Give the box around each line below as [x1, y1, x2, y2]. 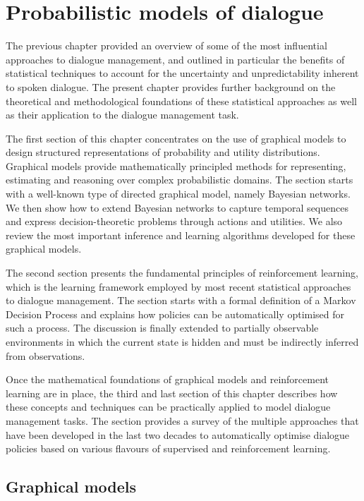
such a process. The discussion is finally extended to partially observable [6, 320, 319, 335]
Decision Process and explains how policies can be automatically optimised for [6, 306, 345, 321]
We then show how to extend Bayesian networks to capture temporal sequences [6, 200, 348, 215]
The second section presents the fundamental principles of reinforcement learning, [6, 265, 358, 280]
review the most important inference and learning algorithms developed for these [6, 227, 356, 242]
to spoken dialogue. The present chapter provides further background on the [6, 79, 336, 94]
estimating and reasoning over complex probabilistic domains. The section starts [6, 172, 353, 187]
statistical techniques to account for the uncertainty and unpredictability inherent [6, 66, 359, 80]
